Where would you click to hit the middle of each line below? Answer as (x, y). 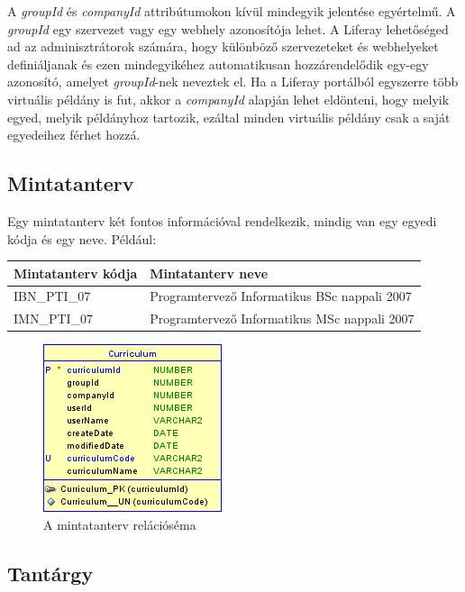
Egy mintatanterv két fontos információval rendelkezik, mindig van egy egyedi (222, 220)
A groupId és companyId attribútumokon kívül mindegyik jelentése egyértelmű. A (232, 11)
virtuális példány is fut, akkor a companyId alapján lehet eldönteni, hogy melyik (228, 99)
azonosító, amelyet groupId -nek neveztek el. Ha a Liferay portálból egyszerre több (233, 82)
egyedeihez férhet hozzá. (74, 135)
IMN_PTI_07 (54, 319)
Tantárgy (50, 573)
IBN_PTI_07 (52, 296)
